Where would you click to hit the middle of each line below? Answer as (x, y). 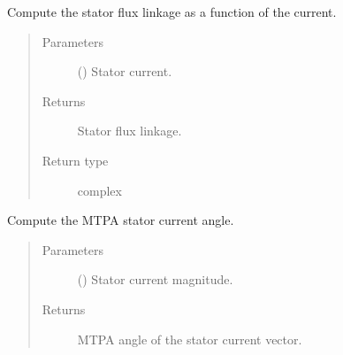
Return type (75, 160)
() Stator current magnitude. (155, 279)
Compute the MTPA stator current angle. (121, 220)
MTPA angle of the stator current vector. (190, 339)
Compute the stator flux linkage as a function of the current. (172, 12)
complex (99, 190)
